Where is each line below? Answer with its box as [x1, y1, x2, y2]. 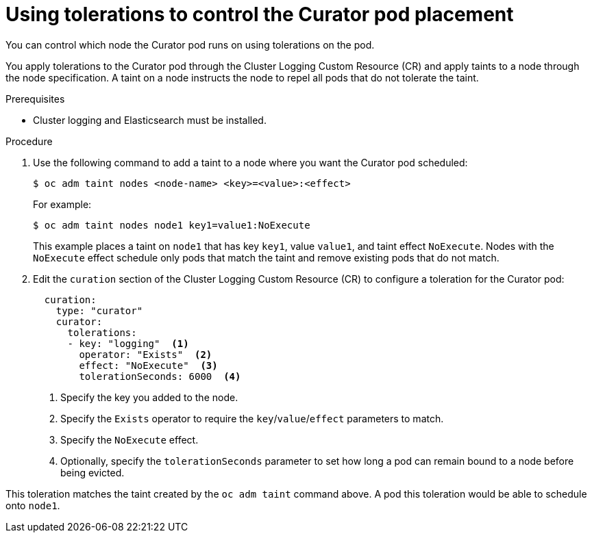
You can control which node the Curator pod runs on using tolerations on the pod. [5, 38, 375, 51]
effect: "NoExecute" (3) [79, 359, 218, 371]
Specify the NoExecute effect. [60, 433, 199, 446]
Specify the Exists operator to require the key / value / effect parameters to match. [60, 412, 444, 424]
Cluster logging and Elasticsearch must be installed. [33, 114, 267, 126]
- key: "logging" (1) [67, 337, 189, 349]
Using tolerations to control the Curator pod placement [5, 3, 514, 26]
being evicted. [60, 466, 125, 478]
